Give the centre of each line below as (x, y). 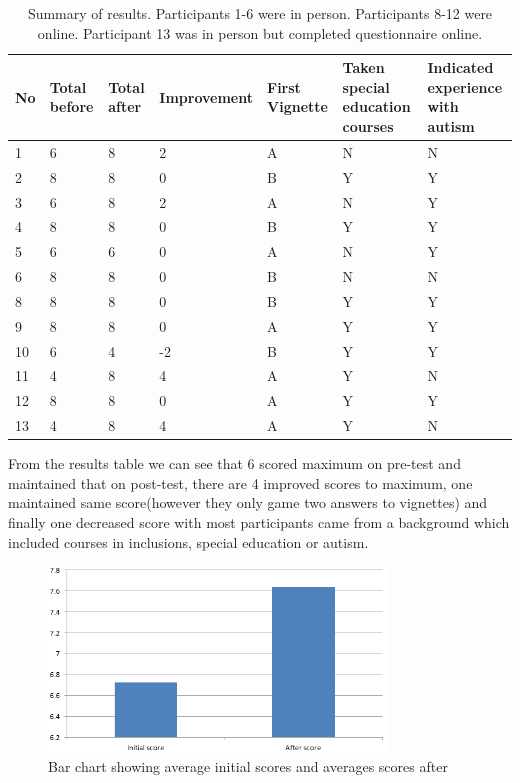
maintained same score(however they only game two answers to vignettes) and (248, 502)
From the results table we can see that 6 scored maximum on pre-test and (234, 463)
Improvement (206, 96)
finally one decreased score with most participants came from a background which (259, 521)
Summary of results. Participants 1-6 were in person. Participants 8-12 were (260, 13)
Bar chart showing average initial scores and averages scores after (248, 766)
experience (465, 86)
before (71, 106)
